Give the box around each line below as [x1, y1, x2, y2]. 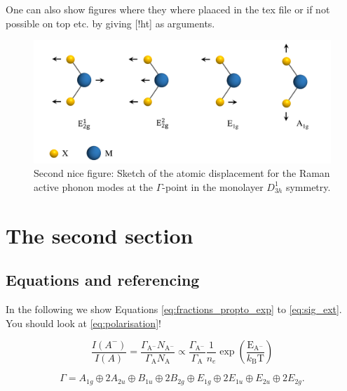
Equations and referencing [6, 269, 200, 291]
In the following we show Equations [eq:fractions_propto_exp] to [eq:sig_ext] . [6, 302, 342, 317]
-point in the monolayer [162, 179, 264, 194]
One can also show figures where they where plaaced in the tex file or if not [6, 2, 330, 16]
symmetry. [285, 179, 331, 194]
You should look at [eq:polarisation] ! [6, 315, 161, 330]
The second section [6, 220, 193, 249]
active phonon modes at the [34, 179, 154, 194]
